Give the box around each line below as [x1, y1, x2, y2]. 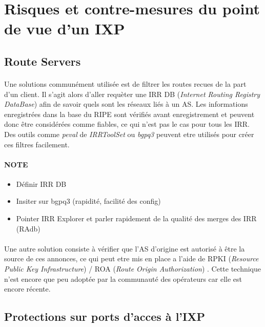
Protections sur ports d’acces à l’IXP [4, 309, 205, 324]
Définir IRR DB [16, 178, 67, 189]
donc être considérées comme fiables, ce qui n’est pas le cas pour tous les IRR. [4, 119, 250, 129]
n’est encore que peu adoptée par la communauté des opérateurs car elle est [4, 273, 242, 284]
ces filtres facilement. [4, 139, 70, 149]
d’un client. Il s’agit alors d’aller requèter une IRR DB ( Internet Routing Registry [4, 88, 260, 99]
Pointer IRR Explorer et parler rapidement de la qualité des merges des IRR [16, 213, 257, 224]
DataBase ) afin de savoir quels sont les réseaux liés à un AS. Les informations [4, 99, 248, 109]
